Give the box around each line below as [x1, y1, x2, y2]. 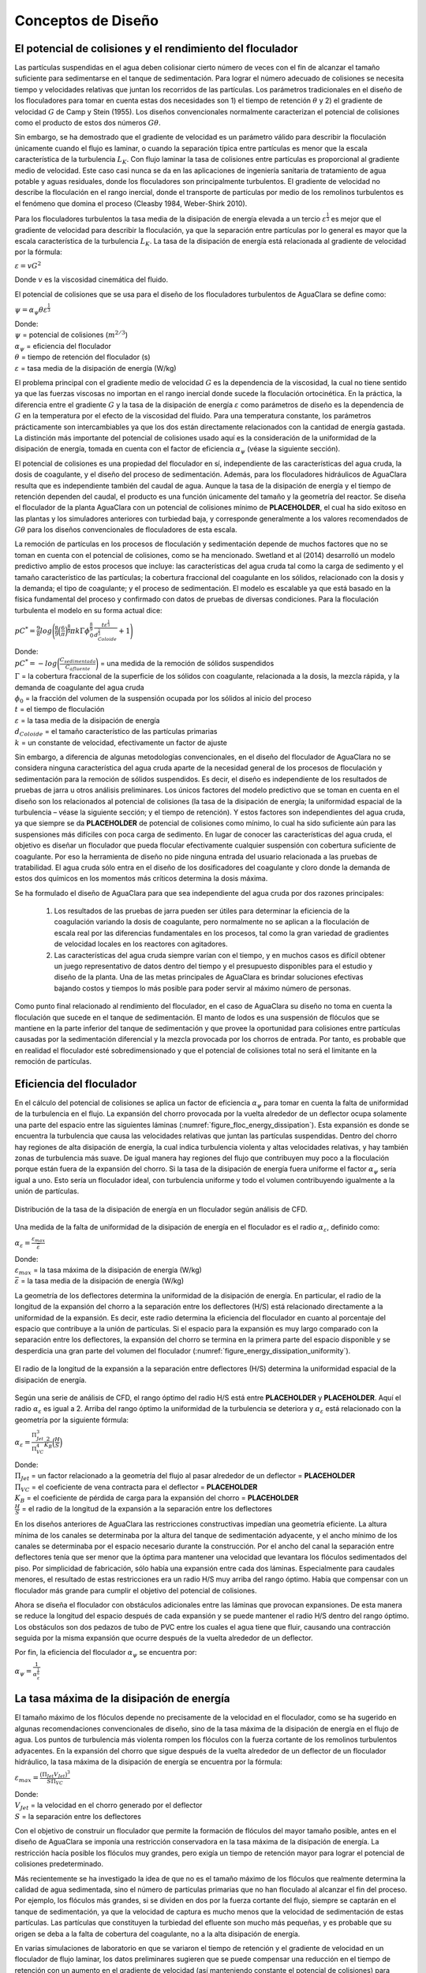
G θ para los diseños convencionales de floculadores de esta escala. [14, 525, 237, 534]
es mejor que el [331, 214, 382, 224]
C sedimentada [59, 656, 96, 665]
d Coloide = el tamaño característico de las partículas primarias [14, 727, 218, 738]
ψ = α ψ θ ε [14, 305, 48, 316]
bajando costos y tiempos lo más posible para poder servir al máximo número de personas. [54, 983, 351, 993]
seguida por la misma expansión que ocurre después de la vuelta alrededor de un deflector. [14, 1634, 313, 1643]
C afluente [65, 663, 91, 672]
